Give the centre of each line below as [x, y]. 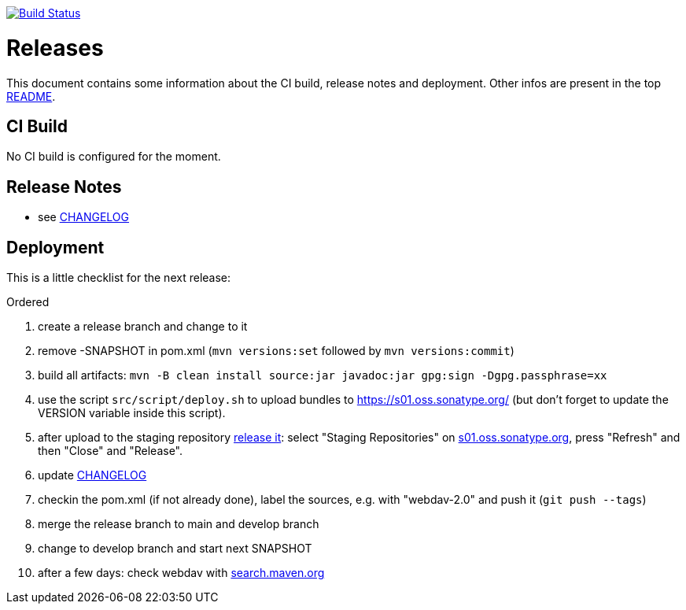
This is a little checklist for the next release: [119, 278]
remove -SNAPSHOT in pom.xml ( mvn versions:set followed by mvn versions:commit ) [276, 351]
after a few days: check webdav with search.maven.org [181, 573]
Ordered [28, 302]
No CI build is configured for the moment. [114, 157]
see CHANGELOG [84, 217]
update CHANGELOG [92, 475]
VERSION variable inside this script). [132, 413]
